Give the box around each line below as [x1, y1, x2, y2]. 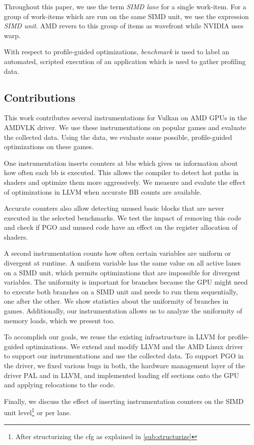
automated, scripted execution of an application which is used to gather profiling [4, 56, 246, 66]
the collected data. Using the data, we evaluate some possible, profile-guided [4, 132, 232, 142]
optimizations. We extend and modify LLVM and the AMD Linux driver [26, 341, 243, 351]
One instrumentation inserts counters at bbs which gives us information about [4, 157, 238, 168]
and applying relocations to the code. [4, 379, 115, 390]
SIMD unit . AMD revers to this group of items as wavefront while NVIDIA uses [4, 21, 244, 31]
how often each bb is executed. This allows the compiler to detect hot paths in [4, 167, 239, 178]
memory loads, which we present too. [4, 315, 115, 325]
